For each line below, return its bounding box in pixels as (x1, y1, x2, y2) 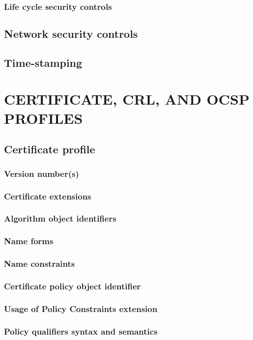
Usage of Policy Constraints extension (4, 302, 158, 314)
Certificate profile (4, 142, 95, 157)
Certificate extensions (4, 190, 91, 202)
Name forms (4, 235, 54, 247)
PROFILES (4, 108, 83, 128)
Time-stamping (4, 55, 83, 70)
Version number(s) (4, 167, 79, 179)
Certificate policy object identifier (4, 280, 141, 292)
